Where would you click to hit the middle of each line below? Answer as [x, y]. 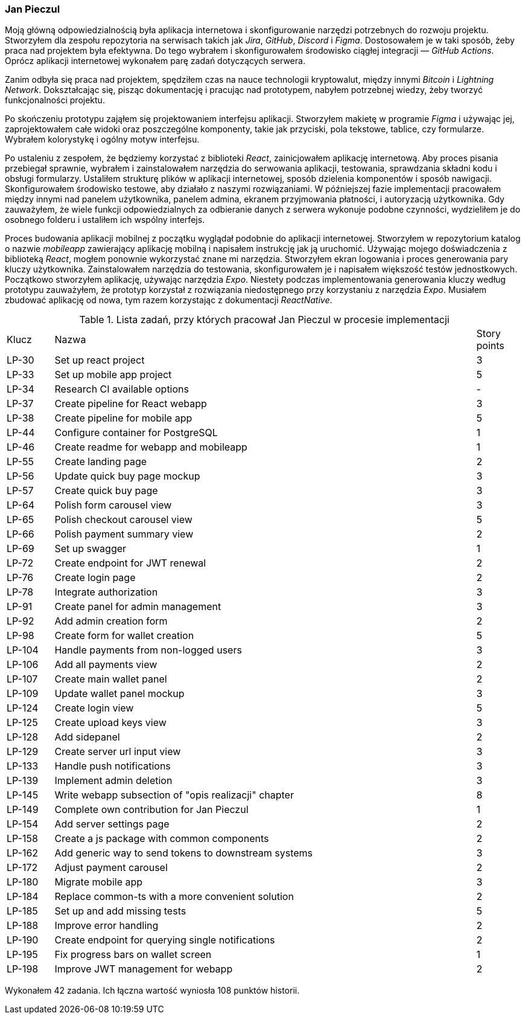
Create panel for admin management [138, 607]
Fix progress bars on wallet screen [133, 955]
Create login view [94, 708]
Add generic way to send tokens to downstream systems [184, 853]
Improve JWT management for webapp [144, 969]
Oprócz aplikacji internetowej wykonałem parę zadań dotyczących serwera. [155, 61]
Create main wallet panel [111, 679]
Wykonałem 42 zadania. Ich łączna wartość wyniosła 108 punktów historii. [152, 991]
